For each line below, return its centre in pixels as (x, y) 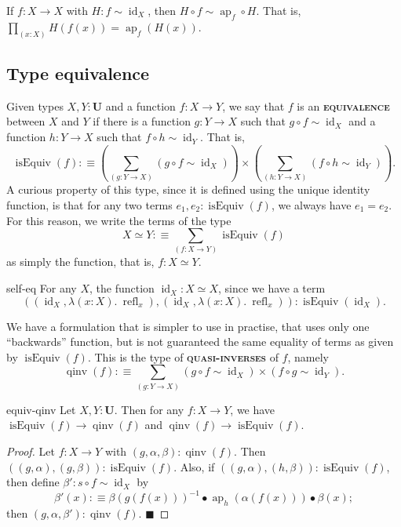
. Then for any (149, 409)
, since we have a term (272, 288)
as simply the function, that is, (80, 262)
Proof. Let (31, 451)
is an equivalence (343, 105)
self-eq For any (42, 288)
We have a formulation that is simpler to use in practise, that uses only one (188, 326)
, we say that (253, 105)
